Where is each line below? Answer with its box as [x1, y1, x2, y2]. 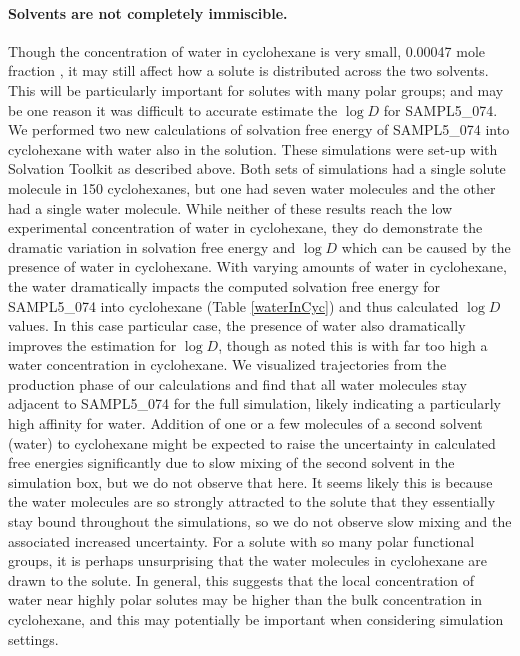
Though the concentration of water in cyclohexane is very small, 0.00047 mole [8, 40, 486, 61]
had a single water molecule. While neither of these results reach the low [8, 197, 453, 218]
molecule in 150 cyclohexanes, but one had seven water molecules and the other [8, 177, 496, 198]
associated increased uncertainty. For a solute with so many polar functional [8, 530, 475, 551]
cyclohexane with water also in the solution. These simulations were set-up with [8, 138, 498, 159]
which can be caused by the [341, 236, 511, 257]
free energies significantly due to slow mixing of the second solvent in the [8, 452, 455, 473]
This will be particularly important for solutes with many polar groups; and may [8, 79, 504, 100]
